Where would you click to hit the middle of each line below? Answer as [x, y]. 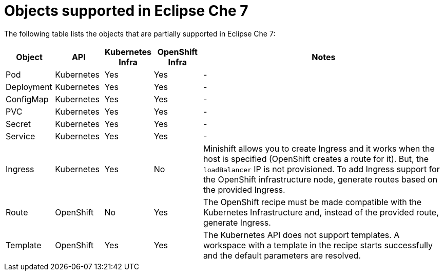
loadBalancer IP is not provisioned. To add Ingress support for [321, 169]
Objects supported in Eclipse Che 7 [126, 11]
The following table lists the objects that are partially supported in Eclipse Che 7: [140, 33]
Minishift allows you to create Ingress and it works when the [319, 148]
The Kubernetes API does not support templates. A [301, 235]
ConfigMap [27, 99]
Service [21, 136]
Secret [18, 124]
